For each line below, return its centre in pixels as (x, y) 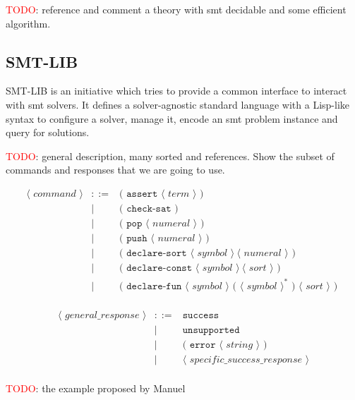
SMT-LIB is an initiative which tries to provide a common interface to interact (176, 91)
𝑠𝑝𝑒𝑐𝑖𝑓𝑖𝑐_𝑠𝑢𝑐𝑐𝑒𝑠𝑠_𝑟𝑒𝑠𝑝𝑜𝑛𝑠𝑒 (246, 359)
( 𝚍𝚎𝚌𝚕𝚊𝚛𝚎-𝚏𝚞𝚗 (151, 286)
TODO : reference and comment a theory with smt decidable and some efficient (176, 9)
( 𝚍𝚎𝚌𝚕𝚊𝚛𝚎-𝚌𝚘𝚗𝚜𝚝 (156, 268)
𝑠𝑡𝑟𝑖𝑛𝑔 (240, 345)
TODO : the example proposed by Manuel (96, 388)
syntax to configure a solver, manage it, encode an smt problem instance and (172, 118)
